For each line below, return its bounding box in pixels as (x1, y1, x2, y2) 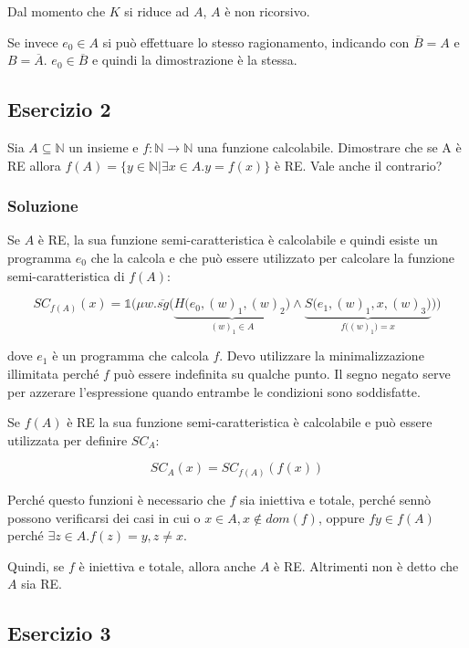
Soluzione (7, 194, 78, 217)
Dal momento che (7, 2, 106, 20)
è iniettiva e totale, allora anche (78, 556, 256, 575)
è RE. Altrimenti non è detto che (274, 556, 459, 575)
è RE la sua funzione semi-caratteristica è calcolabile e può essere (67, 413, 433, 432)
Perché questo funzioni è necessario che (7, 489, 225, 508)
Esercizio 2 (7, 95, 111, 123)
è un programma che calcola (52, 346, 209, 365)
